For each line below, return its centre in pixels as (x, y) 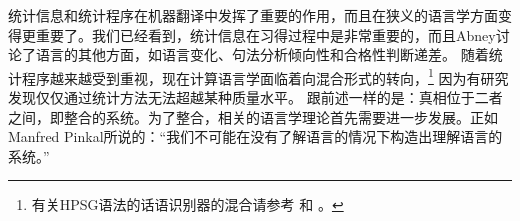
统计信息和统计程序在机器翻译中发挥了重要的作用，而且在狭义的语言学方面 (253, 15)
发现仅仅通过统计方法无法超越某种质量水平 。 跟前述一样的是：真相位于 (241, 97)
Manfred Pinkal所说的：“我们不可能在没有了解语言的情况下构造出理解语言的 (255, 136)
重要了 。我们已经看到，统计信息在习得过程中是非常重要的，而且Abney (265, 34)
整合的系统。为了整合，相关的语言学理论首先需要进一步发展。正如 (280, 116)
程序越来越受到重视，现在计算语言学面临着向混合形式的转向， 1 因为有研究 (265, 76)
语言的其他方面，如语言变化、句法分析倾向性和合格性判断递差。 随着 (262, 54)
